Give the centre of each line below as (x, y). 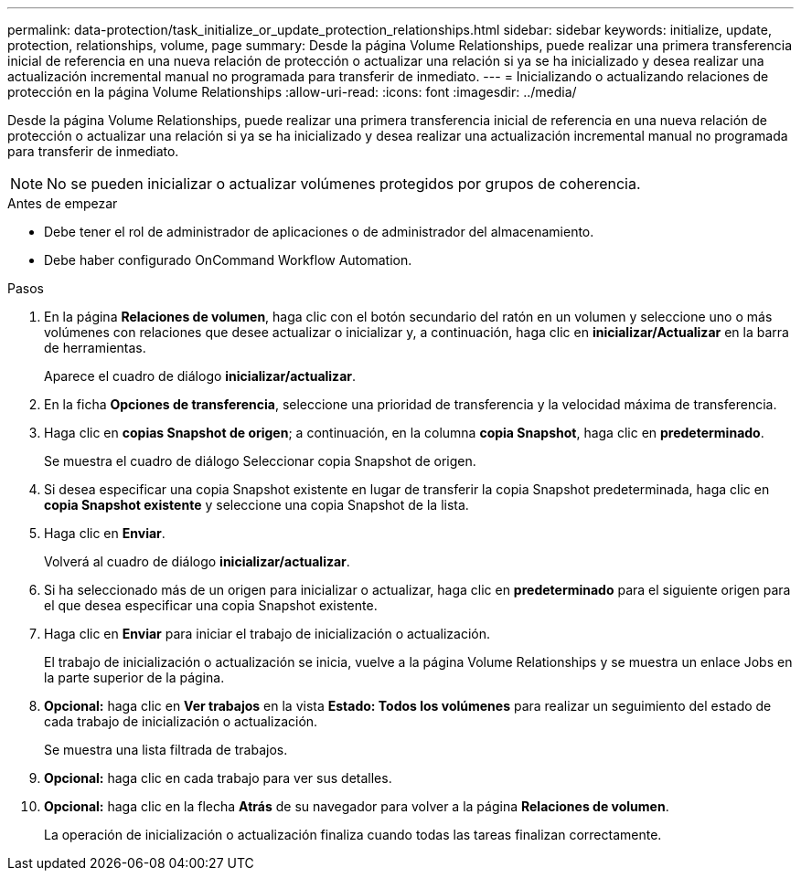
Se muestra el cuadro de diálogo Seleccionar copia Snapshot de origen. (260, 461)
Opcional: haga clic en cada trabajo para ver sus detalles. (218, 778)
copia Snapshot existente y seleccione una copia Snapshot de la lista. (256, 505)
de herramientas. (95, 348)
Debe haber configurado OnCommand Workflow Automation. (228, 260)
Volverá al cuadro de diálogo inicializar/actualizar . (197, 561)
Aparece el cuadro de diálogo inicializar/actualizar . (200, 376)
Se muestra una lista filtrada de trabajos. (166, 750)
